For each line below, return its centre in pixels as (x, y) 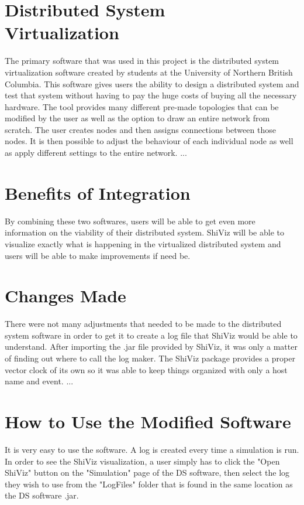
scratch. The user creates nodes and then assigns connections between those (140, 129)
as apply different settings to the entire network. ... (96, 153)
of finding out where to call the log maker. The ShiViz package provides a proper (150, 358)
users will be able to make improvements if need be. (98, 255)
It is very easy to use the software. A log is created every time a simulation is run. (152, 449)
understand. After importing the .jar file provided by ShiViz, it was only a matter (151, 347)
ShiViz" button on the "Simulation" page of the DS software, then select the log (147, 472)
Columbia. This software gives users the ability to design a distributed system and (152, 83)
